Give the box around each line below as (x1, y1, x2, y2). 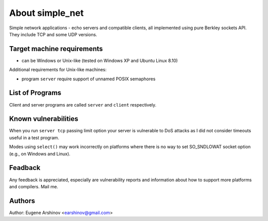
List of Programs (9, 89, 62, 97)
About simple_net (9, 7, 84, 18)
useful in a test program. (9, 134, 60, 141)
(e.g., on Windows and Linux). (9, 151, 70, 157)
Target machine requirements (9, 45, 103, 53)
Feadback (9, 164, 41, 172)
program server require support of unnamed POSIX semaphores (21, 76, 156, 82)
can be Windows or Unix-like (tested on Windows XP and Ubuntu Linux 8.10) (21, 57, 178, 63)
